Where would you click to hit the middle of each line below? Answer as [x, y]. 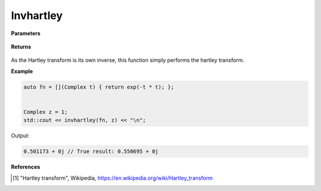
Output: [20, 136]
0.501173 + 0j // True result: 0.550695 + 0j [91, 151]
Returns [21, 46]
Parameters [26, 33]
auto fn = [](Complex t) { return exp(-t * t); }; [99, 87]
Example [22, 71]
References [26, 167]
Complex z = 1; [45, 112]
